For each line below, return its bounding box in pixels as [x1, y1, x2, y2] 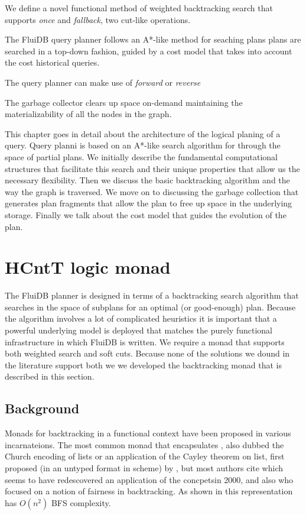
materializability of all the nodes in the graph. [5, 108, 172, 120]
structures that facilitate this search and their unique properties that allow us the [5, 162, 300, 174]
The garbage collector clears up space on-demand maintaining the [5, 96, 243, 108]
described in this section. [5, 370, 95, 383]
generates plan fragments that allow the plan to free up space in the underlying [5, 197, 292, 209]
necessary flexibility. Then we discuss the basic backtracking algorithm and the [5, 174, 290, 186]
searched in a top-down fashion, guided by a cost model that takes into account [5, 44, 292, 57]
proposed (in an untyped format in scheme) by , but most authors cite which [5, 461, 284, 474]
